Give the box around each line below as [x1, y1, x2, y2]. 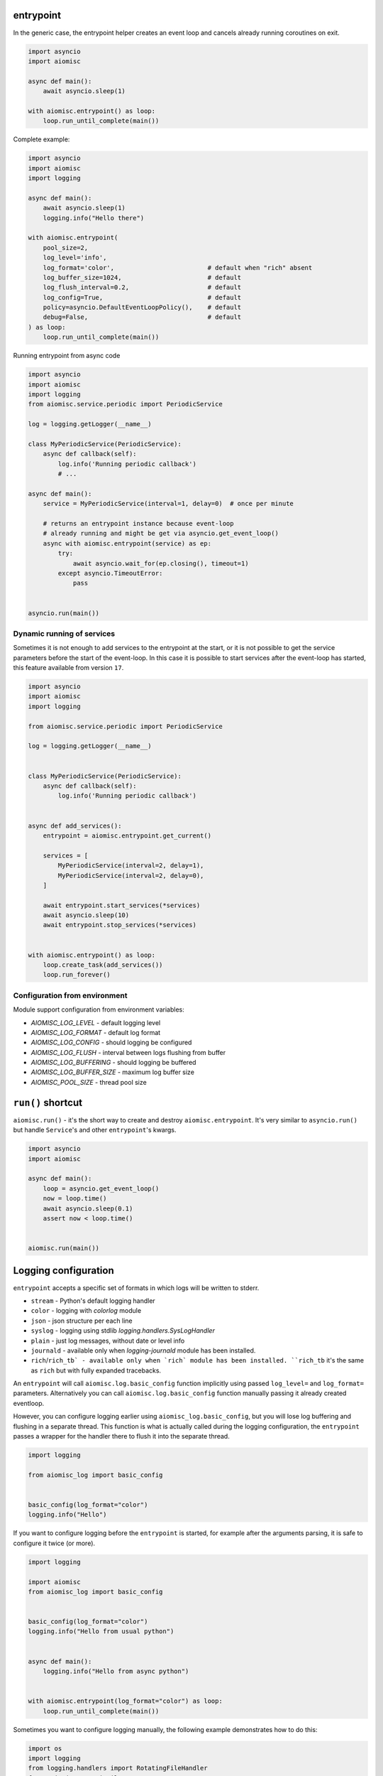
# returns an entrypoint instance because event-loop [43, 519, 234, 528]
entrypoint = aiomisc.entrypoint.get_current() [43, 831, 212, 840]
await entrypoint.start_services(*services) [43, 901, 201, 909]
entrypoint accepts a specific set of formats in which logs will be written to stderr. [13, 1283, 260, 1292]
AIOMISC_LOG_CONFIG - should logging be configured [30, 1038, 192, 1047]
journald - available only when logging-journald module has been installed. [30, 1346, 256, 1355]
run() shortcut [13, 1096, 83, 1108]
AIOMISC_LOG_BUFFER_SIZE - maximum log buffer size [30, 1068, 195, 1076]
